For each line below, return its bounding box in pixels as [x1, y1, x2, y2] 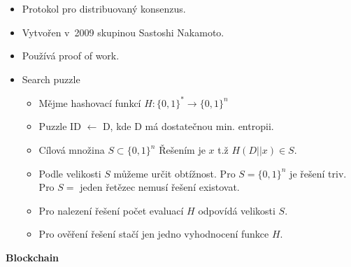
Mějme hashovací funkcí [38, 95, 141, 110]
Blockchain [6, 250, 59, 265]
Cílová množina [38, 143, 105, 157]
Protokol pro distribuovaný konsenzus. [22, 1, 186, 15]
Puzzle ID [38, 119, 81, 133]
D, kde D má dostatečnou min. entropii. [102, 119, 274, 133]
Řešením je [159, 143, 206, 157]
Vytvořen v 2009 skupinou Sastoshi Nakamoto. [22, 24, 224, 39]
